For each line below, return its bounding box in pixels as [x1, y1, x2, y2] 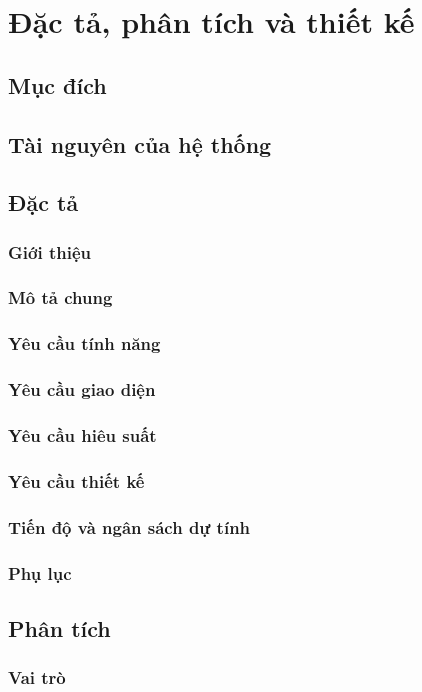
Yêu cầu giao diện [8, 377, 156, 402]
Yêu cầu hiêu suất [8, 423, 157, 448]
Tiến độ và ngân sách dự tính [8, 514, 251, 539]
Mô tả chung [8, 285, 113, 310]
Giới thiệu [8, 239, 91, 264]
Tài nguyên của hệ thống [8, 128, 272, 159]
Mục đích [8, 69, 107, 100]
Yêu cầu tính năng [8, 331, 161, 356]
